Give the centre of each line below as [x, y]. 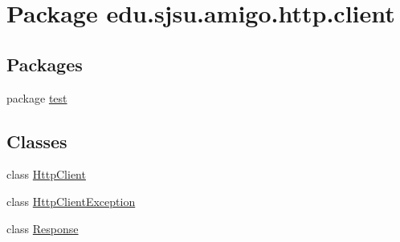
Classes [37, 141]
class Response [43, 228]
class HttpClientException [71, 201]
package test [37, 97]
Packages [45, 64]
